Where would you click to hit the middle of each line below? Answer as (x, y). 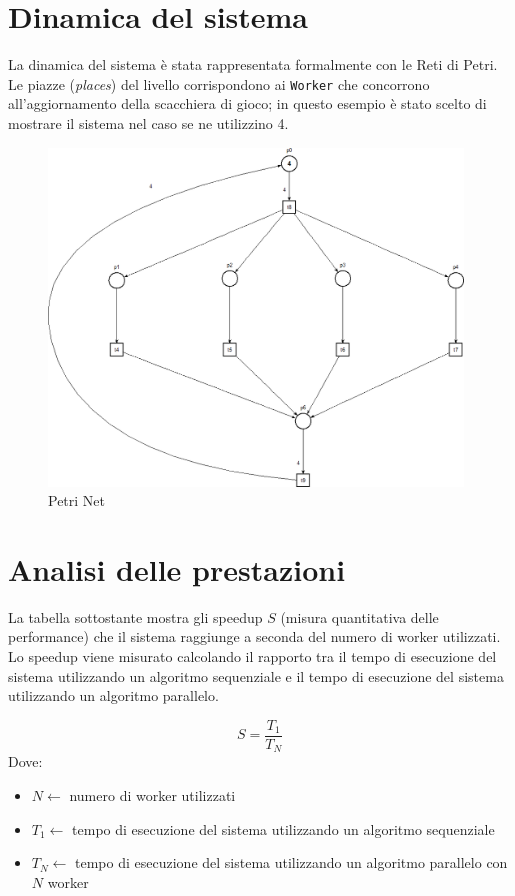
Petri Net (77, 500)
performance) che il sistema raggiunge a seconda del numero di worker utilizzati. (254, 636)
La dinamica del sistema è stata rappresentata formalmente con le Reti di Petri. (253, 64)
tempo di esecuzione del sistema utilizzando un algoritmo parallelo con (291, 862)
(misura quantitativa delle (359, 616)
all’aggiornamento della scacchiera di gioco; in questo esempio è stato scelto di (247, 103)
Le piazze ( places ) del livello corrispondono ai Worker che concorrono (219, 83)
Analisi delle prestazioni (177, 568)
